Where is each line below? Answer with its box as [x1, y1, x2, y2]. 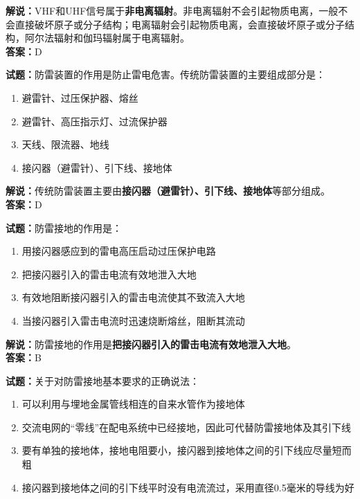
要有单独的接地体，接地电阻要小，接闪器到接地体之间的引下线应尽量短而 [21, 443, 352, 457]
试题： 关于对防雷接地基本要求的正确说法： [6, 373, 199, 388]
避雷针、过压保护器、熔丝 [21, 90, 138, 105]
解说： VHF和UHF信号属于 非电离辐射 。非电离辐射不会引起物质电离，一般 [6, 3, 339, 17]
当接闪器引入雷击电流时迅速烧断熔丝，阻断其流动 [21, 313, 245, 327]
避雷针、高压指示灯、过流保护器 [21, 114, 168, 128]
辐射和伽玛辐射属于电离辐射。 [53, 30, 190, 45]
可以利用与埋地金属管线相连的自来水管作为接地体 [21, 397, 245, 411]
